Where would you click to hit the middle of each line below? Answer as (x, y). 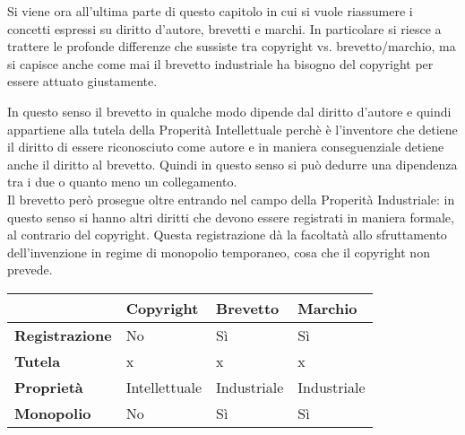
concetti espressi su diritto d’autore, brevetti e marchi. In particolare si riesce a (224, 28)
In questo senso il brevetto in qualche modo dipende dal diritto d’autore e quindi (229, 111)
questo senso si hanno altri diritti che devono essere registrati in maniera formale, (231, 217)
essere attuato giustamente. (82, 81)
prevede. (30, 270)
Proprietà (49, 387)
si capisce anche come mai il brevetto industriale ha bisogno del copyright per (220, 63)
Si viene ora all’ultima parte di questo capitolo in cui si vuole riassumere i (210, 11)
